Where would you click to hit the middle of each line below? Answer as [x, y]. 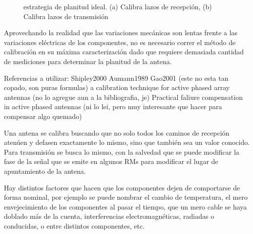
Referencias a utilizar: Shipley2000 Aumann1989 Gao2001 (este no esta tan [116, 78]
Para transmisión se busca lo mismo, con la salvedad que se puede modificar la [122, 152]
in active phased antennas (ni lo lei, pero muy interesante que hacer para [113, 106]
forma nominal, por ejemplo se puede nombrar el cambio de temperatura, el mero [126, 197]
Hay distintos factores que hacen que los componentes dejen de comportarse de [122, 187]
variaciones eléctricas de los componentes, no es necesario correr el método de [120, 42]
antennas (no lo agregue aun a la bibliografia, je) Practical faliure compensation [123, 97]
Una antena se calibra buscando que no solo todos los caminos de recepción [117, 132]
